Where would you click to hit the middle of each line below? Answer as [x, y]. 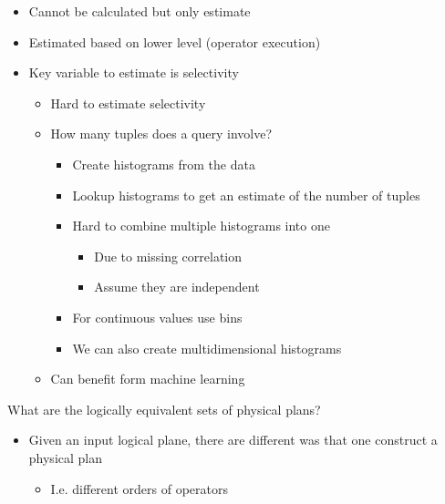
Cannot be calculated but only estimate [140, 11]
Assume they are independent [177, 287]
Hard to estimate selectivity [128, 103]
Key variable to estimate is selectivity [134, 72]
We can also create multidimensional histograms [207, 348]
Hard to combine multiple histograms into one [201, 226]
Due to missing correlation [168, 256]
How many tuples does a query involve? [161, 134]
